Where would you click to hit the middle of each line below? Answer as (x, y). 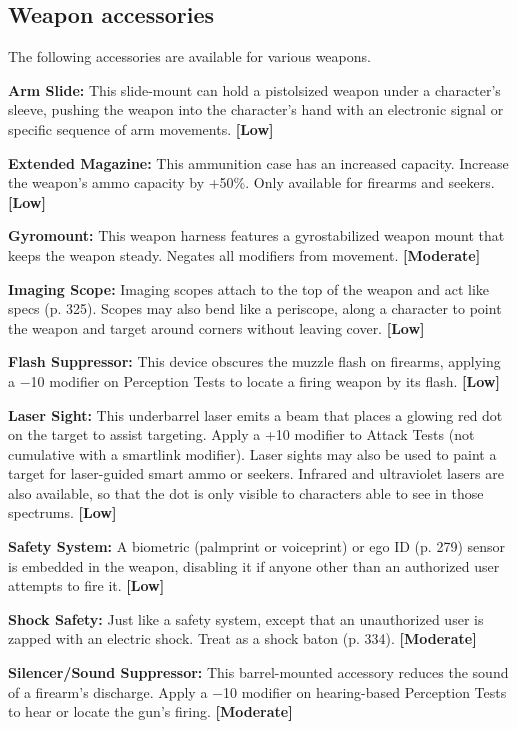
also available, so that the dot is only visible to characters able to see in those (246, 492)
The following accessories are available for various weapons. (189, 56)
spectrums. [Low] (62, 512)
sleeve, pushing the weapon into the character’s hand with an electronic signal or (256, 109)
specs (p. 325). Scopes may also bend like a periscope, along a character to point (255, 308)
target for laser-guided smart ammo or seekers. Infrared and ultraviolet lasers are (256, 473)
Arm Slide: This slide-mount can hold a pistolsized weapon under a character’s (254, 89)
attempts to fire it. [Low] (86, 585)
